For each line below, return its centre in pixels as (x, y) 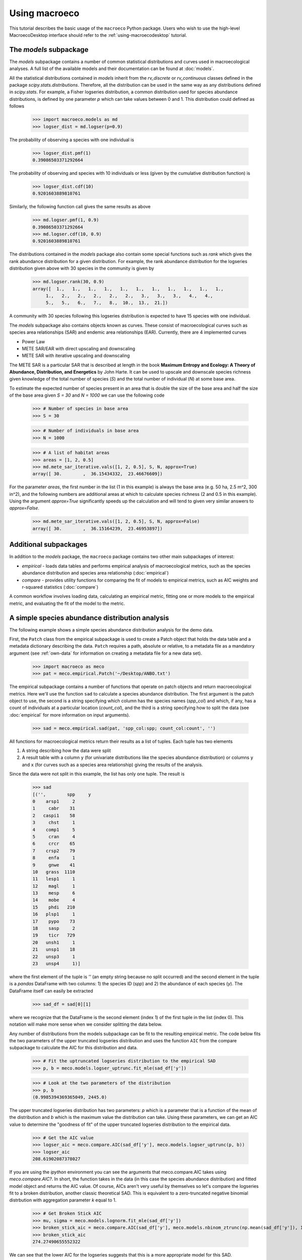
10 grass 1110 (54, 872)
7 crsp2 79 (54, 851)
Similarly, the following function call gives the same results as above (80, 207)
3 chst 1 (54, 823)
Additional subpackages (48, 545)
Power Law (33, 341)
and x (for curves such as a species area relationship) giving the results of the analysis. (112, 765)
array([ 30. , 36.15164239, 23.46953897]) (98, 528)
